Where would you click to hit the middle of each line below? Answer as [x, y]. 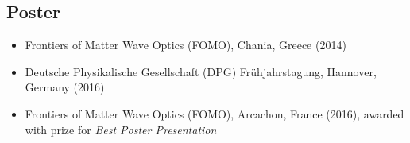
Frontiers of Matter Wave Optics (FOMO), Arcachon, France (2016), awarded [215, 113]
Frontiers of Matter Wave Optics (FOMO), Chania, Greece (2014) [186, 45]
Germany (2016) [65, 87]
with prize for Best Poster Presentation [121, 129]
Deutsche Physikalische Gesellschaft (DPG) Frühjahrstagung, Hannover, [201, 71]
